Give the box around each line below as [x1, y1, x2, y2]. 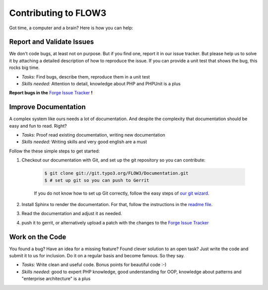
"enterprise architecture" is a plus [21, 276, 91, 282]
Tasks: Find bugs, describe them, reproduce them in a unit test [21, 73, 150, 79]
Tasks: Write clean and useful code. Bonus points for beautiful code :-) [21, 262, 167, 268]
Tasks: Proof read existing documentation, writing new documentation [21, 132, 166, 138]
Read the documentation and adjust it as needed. [21, 211, 123, 217]
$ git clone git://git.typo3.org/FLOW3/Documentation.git [44, 170, 189, 176]
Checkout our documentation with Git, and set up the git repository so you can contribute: [21, 157, 205, 163]
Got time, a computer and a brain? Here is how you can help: [9, 25, 134, 31]
